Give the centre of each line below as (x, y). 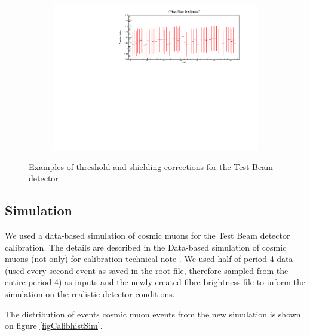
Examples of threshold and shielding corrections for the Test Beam (151, 166)
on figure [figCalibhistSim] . (54, 326)
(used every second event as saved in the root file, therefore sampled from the (147, 270)
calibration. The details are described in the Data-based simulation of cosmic (146, 247)
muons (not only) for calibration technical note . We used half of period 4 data (149, 259)
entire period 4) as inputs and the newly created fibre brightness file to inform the (155, 282)
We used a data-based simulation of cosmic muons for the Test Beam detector (148, 235)
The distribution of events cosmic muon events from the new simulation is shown (153, 314)
